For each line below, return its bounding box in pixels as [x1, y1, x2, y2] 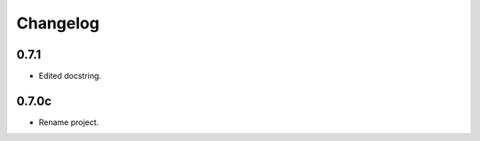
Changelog [16, 13, 100, 33]
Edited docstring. [38, 71, 102, 82]
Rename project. [38, 116, 100, 128]
